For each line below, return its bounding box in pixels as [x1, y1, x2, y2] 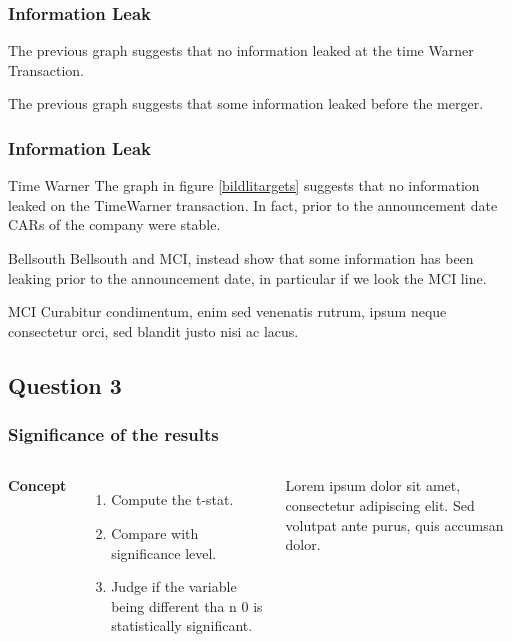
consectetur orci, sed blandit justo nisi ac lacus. [8, 320, 299, 341]
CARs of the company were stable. [8, 214, 221, 235]
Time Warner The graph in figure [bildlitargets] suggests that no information [8, 175, 480, 196]
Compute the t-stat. [111, 489, 234, 510]
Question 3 [8, 369, 122, 400]
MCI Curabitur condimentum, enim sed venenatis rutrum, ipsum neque [8, 301, 447, 322]
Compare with [111, 522, 199, 543]
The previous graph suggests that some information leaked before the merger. [8, 93, 484, 114]
